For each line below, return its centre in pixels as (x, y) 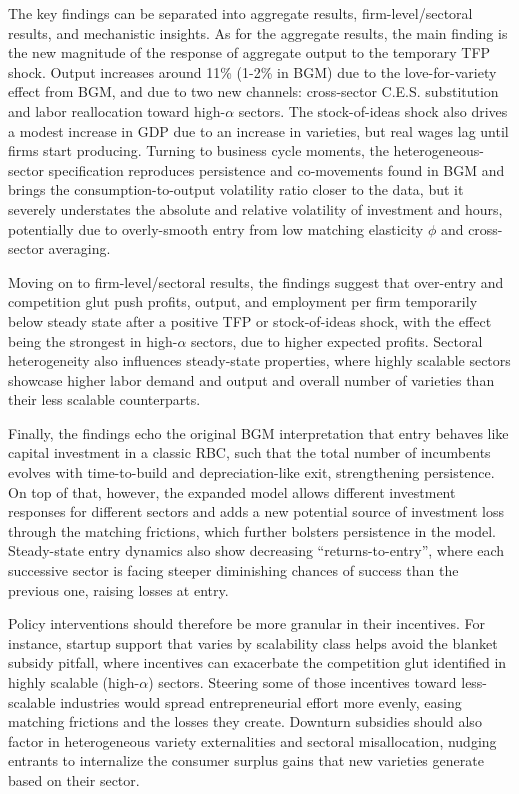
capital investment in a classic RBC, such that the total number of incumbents (249, 452)
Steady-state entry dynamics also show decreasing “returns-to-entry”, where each (256, 550)
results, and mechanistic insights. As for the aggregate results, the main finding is (258, 32)
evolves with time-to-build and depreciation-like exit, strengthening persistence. (251, 472)
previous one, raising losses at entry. (118, 589)
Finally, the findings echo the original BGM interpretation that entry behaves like (258, 432)
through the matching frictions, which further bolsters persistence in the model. (252, 530)
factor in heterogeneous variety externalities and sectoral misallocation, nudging (252, 740)
